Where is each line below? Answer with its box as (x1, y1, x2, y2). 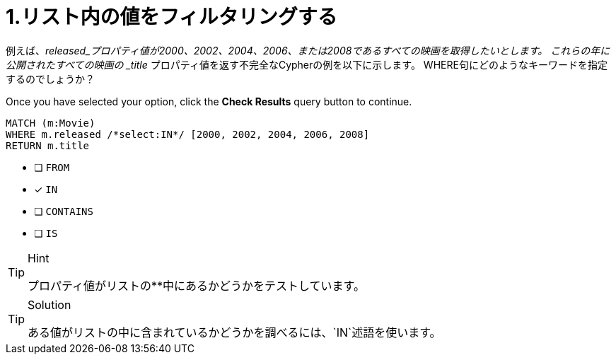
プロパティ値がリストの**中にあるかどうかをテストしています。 (28, 278, 365, 293)
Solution (28, 297, 71, 312)
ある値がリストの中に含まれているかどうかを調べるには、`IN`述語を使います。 (28, 325, 441, 339)
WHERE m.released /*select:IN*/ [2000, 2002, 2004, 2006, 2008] (6, 128, 370, 140)
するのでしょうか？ (6, 72, 95, 85)
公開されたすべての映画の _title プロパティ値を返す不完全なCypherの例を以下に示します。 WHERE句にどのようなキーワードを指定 (6, 58, 608, 71)
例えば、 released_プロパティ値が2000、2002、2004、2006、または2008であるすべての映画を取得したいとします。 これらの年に (6, 44, 610, 57)
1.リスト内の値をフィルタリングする (6, 5, 337, 29)
